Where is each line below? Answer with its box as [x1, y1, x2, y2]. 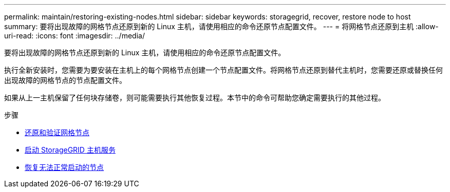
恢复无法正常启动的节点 [25, 163, 104, 172]
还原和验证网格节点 [25, 128, 89, 137]
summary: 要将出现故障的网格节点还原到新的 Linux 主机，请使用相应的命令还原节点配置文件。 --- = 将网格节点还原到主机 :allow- [4, 22, 439, 31]
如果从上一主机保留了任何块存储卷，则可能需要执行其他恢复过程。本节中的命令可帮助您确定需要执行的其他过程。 [4, 93, 385, 102]
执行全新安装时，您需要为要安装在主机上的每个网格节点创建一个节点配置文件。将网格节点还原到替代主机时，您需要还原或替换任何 [4, 66, 443, 74]
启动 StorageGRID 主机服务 [25, 145, 116, 154]
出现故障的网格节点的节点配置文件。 [4, 76, 126, 84]
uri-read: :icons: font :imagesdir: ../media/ [4, 31, 145, 40]
